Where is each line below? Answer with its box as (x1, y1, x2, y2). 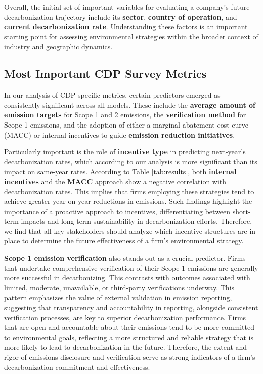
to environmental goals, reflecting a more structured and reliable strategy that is (4, 331, 253, 342)
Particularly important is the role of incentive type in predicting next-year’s (4, 146, 246, 157)
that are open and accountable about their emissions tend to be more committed (4, 322, 254, 333)
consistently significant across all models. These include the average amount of (4, 99, 256, 110)
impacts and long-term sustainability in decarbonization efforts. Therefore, (21, 216, 252, 226)
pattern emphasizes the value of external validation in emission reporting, (4, 292, 232, 303)
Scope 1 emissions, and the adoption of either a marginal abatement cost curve (4, 119, 249, 130)
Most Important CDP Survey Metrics (4, 66, 207, 81)
